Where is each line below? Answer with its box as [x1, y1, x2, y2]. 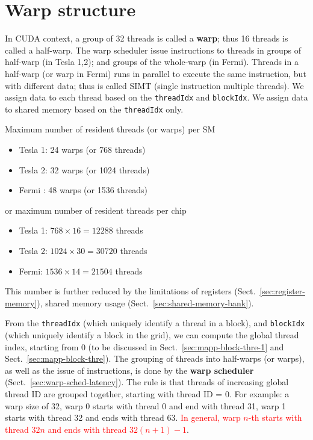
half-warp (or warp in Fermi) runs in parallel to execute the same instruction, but [5, 67, 306, 79]
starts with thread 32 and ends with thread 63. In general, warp [5, 411, 241, 424]
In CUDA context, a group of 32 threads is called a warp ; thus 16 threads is [5, 32, 288, 45]
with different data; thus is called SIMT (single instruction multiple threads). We [5, 79, 304, 91]
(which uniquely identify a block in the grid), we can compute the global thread [5, 329, 299, 341]
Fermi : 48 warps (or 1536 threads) [19, 184, 148, 196]
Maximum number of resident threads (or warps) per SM [5, 123, 215, 135]
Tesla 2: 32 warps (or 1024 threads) [19, 163, 150, 176]
